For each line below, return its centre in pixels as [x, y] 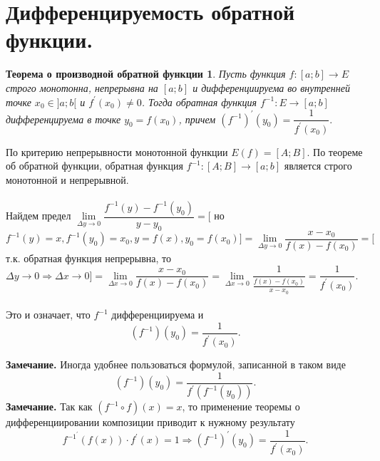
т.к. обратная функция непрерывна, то [88, 258]
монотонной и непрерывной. [67, 179]
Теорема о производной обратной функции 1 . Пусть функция [146, 74]
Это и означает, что [48, 315]
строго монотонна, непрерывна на [82, 87]
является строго [318, 166]
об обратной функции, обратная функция [94, 166]
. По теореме [335, 151]
